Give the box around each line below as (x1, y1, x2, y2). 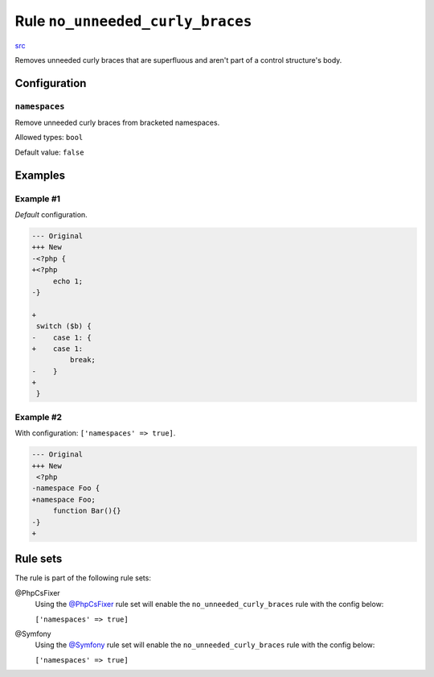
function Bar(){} (52, 506, 121, 515)
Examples (14, 168, 66, 182)
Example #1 (14, 193, 60, 204)
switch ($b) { (36, 322, 92, 331)
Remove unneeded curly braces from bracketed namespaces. (14, 118, 220, 128)
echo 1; (52, 276, 84, 286)
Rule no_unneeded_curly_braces (14, 12, 252, 30)
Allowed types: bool (14, 133, 84, 142)
